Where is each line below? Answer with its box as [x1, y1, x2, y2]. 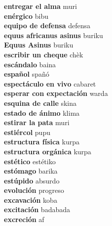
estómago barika [4, 166, 58, 176]
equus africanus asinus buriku [4, 30, 103, 40]
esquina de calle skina [4, 97, 77, 108]
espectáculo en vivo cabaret [4, 78, 96, 89]
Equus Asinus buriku [4, 40, 74, 50]
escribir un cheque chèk [4, 49, 83, 59]
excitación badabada [4, 204, 71, 215]
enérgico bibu [4, 10, 48, 21]
